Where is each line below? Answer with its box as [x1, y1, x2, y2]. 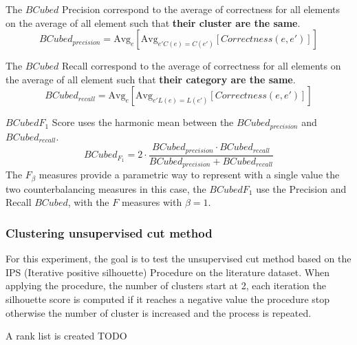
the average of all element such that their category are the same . [6, 72, 296, 86]
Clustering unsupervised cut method [6, 224, 213, 241]
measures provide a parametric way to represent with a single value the [39, 167, 340, 182]
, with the [67, 195, 109, 209]
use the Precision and [256, 181, 347, 196]
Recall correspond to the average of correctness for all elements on [61, 59, 341, 73]
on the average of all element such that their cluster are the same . [6, 15, 301, 30]
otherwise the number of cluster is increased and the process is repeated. [6, 305, 312, 320]
